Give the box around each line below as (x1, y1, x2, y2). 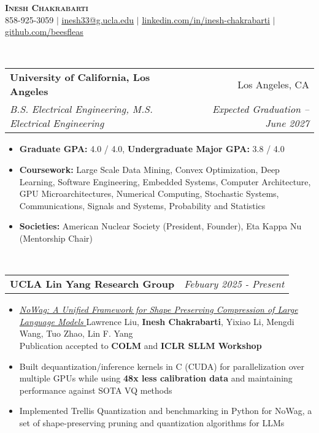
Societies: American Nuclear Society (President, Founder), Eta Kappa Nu (19, 220, 302, 232)
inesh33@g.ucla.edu (61, 13, 134, 26)
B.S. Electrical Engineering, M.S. (10, 102, 153, 117)
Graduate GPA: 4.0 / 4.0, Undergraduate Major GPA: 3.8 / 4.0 (19, 142, 285, 155)
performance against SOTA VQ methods (19, 383, 172, 396)
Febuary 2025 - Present (184, 277, 285, 291)
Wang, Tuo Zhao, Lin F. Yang (19, 327, 133, 340)
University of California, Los (10, 70, 150, 85)
